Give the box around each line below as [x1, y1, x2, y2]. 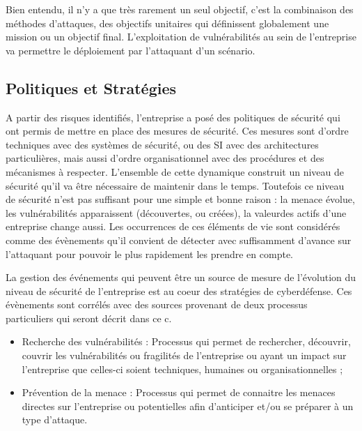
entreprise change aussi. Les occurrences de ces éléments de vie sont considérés [6, 219, 340, 234]
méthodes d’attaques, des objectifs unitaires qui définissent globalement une [6, 15, 329, 30]
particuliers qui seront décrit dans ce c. [6, 310, 172, 325]
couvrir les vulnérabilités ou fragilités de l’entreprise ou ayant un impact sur [22, 348, 347, 363]
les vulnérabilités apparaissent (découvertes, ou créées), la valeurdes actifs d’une [6, 205, 347, 220]
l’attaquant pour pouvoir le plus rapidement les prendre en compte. [6, 246, 293, 261]
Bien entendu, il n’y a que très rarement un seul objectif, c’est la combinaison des [6, 2, 354, 16]
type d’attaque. [22, 412, 88, 427]
